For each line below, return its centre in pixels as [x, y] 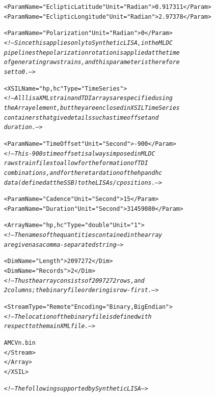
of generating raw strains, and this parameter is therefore [92, 62]
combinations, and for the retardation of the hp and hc [83, 173]
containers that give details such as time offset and [81, 117]
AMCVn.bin [20, 343]
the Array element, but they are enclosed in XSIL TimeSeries [92, 108]
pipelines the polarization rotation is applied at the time [92, 52]
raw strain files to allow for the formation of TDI [76, 163]
